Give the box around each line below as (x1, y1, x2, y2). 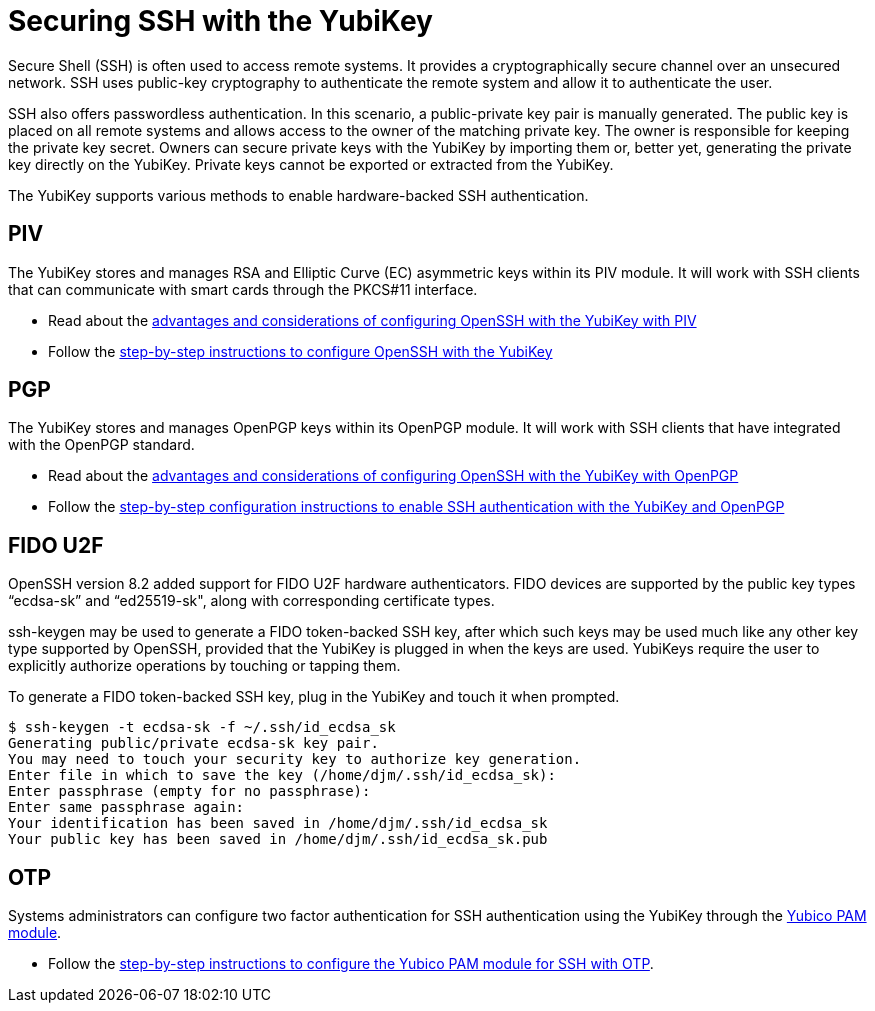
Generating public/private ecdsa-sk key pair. (8, 735, 379, 752)
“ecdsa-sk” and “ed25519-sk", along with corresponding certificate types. (8, 592, 495, 610)
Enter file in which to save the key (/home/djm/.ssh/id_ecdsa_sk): (8, 767, 556, 784)
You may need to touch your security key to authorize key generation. (8, 751, 582, 768)
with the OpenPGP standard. (8, 436, 195, 454)
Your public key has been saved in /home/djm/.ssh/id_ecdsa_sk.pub (8, 831, 548, 848)
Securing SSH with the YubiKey (8, 4, 433, 38)
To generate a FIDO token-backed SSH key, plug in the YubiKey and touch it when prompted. (8, 688, 620, 706)
